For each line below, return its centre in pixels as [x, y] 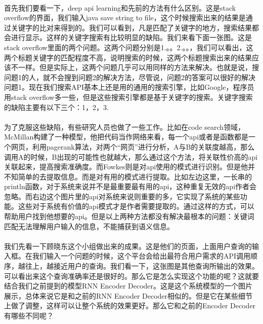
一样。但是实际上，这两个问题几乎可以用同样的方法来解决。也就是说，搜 [138, 67]
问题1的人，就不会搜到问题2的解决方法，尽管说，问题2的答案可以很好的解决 [130, 77]
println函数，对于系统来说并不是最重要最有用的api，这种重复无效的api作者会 [130, 186]
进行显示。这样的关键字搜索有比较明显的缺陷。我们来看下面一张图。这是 [131, 37]
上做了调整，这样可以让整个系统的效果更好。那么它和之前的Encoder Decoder [130, 305]
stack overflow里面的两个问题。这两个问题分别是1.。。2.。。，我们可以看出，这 [129, 47]
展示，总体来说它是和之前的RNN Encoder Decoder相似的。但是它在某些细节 [128, 295]
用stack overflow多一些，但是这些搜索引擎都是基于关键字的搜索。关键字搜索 [128, 97]
